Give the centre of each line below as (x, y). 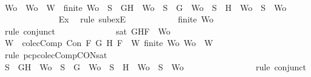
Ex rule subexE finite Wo (136, 19)
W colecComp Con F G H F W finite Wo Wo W (109, 43)
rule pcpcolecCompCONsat (56, 54)
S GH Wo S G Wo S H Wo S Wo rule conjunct (155, 66)
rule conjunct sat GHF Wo (88, 31)
